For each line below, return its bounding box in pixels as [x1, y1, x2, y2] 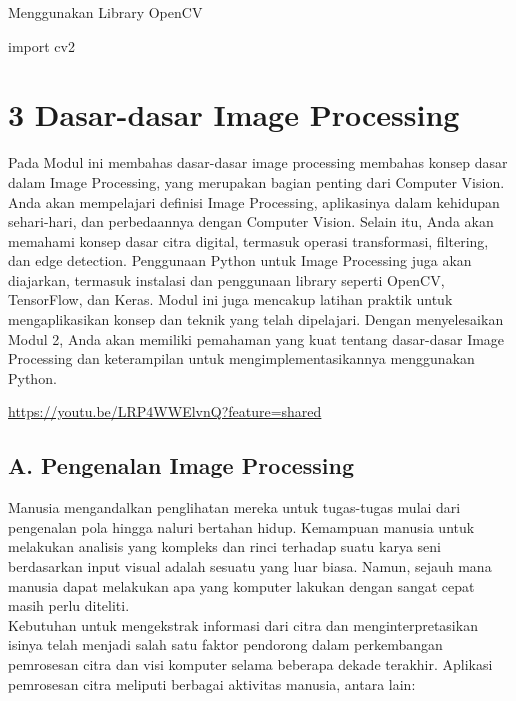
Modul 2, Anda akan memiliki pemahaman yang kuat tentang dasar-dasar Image [8, 328, 505, 349]
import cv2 [8, 35, 75, 56]
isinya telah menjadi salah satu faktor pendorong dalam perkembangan [8, 634, 443, 655]
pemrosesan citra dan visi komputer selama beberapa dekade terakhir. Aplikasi [8, 653, 493, 674]
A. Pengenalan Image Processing [8, 450, 354, 481]
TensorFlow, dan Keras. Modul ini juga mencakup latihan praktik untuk [8, 289, 453, 310]
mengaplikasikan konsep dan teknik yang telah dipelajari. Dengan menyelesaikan [8, 309, 504, 330]
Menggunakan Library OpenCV [8, 2, 203, 22]
